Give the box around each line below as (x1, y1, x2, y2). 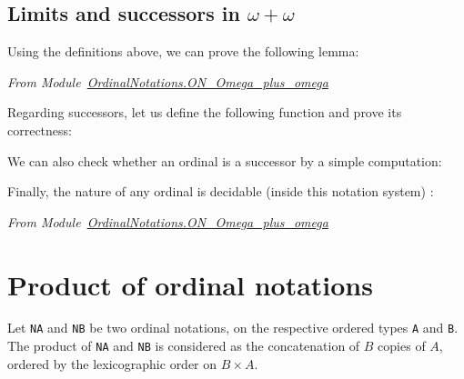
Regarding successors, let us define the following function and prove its (7, 103, 402, 122)
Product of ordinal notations (7, 265, 373, 303)
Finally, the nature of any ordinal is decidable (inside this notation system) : (7, 182, 434, 201)
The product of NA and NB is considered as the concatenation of (7, 336, 360, 355)
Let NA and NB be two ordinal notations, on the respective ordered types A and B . (7, 318, 459, 337)
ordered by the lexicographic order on (7, 354, 217, 373)
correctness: (7, 120, 72, 139)
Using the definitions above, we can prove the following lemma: (7, 42, 359, 61)
